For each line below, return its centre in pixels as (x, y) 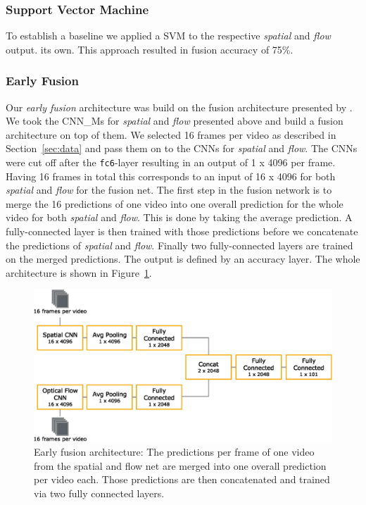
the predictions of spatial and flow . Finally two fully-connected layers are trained (179, 245)
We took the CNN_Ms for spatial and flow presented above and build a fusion (175, 121)
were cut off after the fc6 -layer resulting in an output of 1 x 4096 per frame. (171, 162)
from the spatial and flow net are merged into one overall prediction (180, 465)
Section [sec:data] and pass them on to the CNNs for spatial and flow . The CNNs (182, 148)
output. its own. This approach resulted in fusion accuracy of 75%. (150, 49)
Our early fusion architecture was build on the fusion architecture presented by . (179, 107)
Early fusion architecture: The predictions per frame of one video (174, 452)
